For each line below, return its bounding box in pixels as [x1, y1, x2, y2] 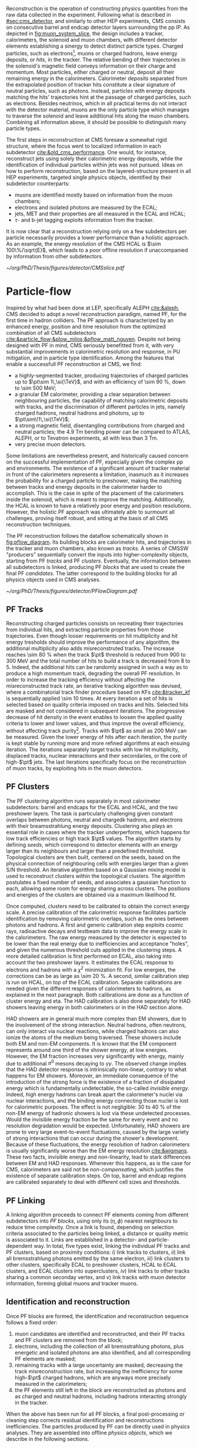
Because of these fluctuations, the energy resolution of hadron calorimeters [6, 1141, 190, 1148]
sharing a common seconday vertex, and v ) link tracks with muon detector [6, 1274, 186, 1280]
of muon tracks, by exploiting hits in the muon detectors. [6, 765, 143, 772]
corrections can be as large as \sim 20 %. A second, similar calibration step [6, 972, 189, 979]
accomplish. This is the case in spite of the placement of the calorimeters [6, 490, 184, 497]
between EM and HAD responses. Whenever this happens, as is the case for [6, 1160, 191, 1167]
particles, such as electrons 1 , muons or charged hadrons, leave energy [6, 49, 178, 56]
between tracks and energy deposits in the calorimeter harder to [6, 483, 163, 490]
